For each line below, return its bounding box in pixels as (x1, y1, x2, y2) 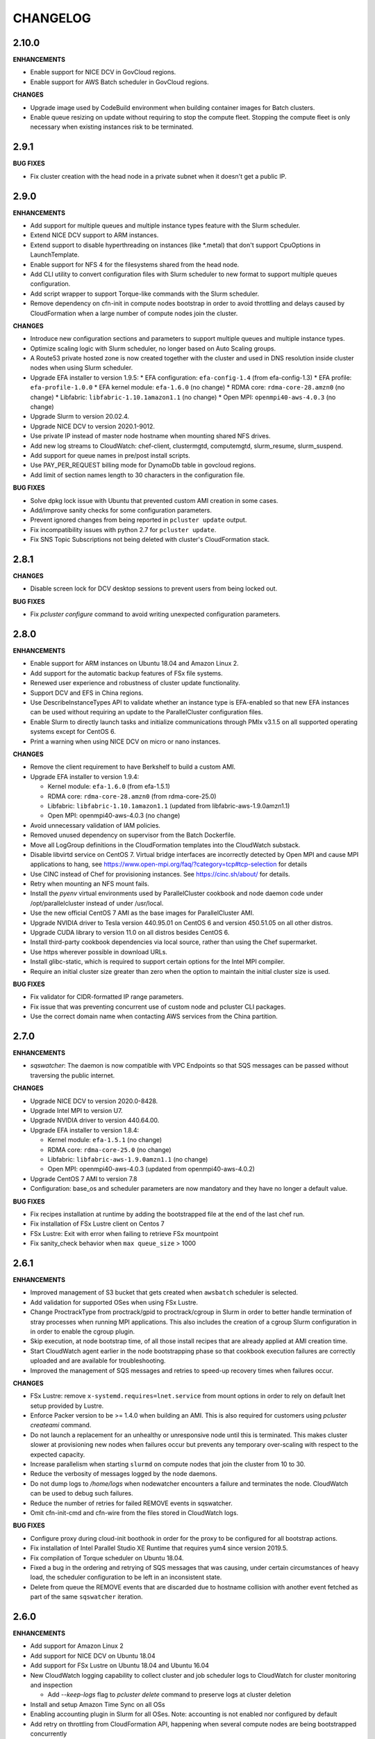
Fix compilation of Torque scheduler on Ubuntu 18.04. (30, 1553, 184, 1562)
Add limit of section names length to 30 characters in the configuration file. (30, 470, 245, 479)
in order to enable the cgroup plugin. (30, 1327, 135, 1336)
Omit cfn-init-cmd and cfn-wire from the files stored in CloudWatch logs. (30, 1508, 239, 1516)
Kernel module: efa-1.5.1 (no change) (47, 1136, 162, 1144)
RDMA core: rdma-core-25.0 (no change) (47, 1145, 172, 1154)
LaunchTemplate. (30, 250, 80, 259)
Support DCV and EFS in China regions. (30, 689, 144, 697)
